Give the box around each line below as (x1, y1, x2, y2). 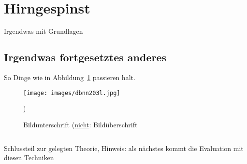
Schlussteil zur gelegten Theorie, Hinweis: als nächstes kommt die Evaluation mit (4, 143, 244, 153)
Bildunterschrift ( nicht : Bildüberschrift (23, 119, 138, 129)
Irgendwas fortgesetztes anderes (4, 50, 167, 65)
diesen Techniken (4, 152, 54, 163)
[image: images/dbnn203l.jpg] (23, 89, 120, 96)
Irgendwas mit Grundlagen (4, 26, 83, 36)
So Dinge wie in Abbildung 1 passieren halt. (4, 72, 135, 82)
